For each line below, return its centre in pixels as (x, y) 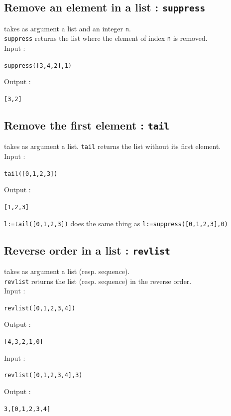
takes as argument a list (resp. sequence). (67, 271)
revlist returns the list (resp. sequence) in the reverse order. (98, 281)
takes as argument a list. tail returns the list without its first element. (113, 146)
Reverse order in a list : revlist (87, 250)
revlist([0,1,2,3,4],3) (43, 375)
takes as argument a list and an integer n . (67, 28)
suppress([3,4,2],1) (38, 66)
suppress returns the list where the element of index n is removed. (106, 38)
